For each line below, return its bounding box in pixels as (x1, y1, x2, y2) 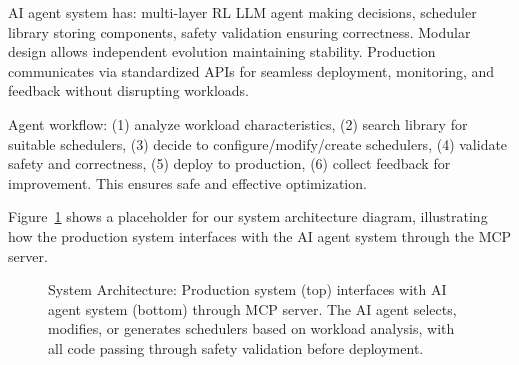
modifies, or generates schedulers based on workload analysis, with (48, 318, 455, 339)
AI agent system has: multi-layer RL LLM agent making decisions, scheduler (8, 2, 477, 22)
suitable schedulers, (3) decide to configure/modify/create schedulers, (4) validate (8, 133, 508, 154)
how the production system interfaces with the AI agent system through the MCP (8, 225, 512, 246)
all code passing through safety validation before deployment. (48, 337, 424, 358)
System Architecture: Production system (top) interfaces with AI (48, 279, 447, 300)
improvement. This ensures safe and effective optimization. (8, 172, 367, 193)
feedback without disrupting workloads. (8, 80, 249, 101)
